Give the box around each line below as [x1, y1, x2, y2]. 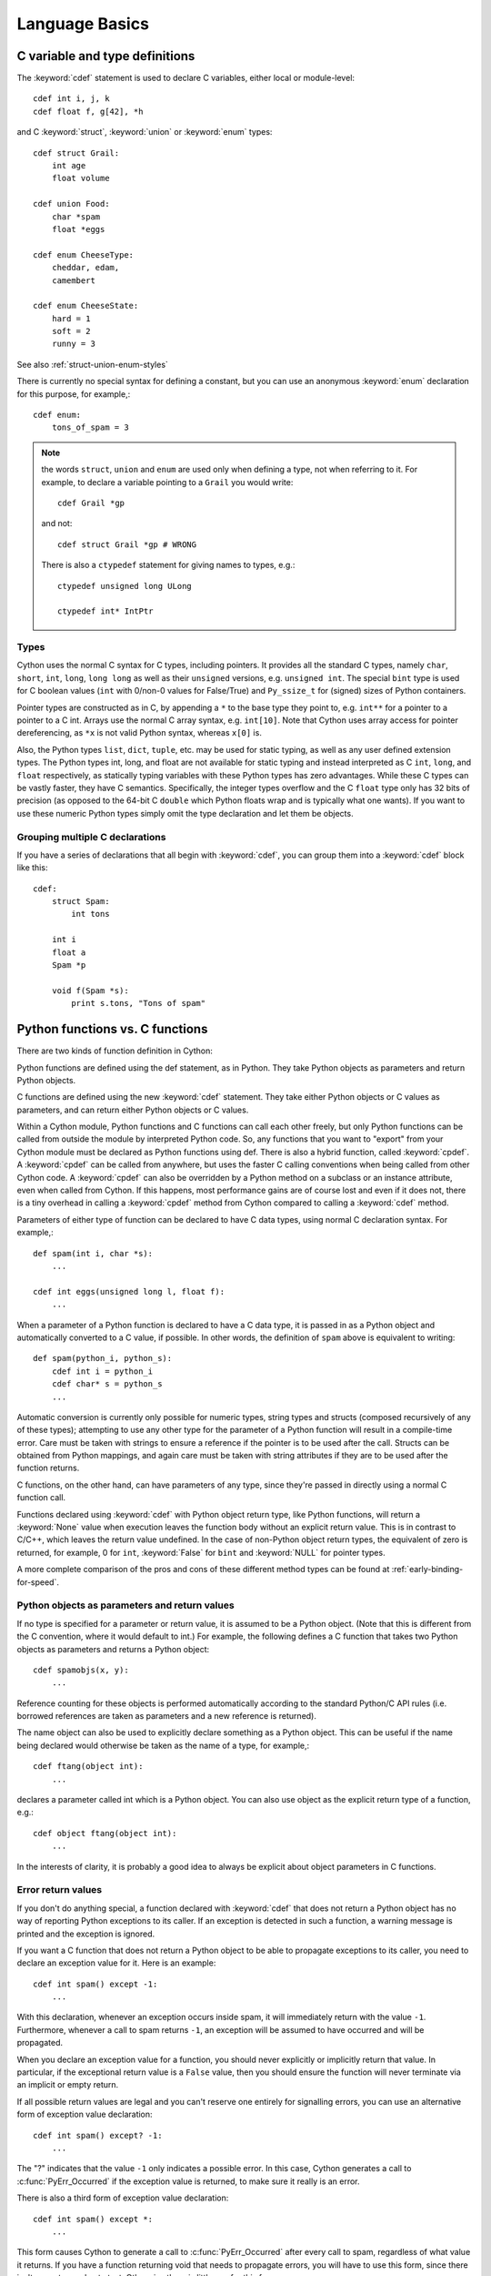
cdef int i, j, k [33, 94, 110, 104]
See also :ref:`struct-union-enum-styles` [16, 359, 168, 370]
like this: [16, 862, 48, 873]
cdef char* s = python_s [51, 1379, 163, 1389]
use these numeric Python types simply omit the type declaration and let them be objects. [16, 808, 354, 818]
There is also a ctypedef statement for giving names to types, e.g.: [41, 560, 296, 571]
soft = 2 [51, 326, 91, 337]
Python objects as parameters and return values [16, 1599, 235, 1611]
